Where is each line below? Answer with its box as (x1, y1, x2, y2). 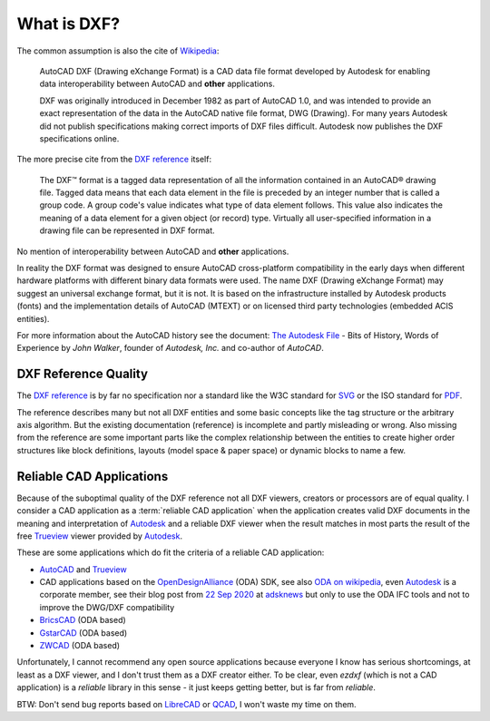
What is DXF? (16, 14, 121, 34)
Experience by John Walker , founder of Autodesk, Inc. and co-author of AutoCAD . (16, 343, 324, 354)
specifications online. (39, 132, 120, 144)
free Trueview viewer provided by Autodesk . (16, 531, 183, 541)
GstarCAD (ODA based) (39, 627, 128, 638)
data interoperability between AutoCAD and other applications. (39, 78, 276, 90)
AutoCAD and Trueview (39, 563, 127, 575)
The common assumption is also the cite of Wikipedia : (16, 45, 220, 56)
